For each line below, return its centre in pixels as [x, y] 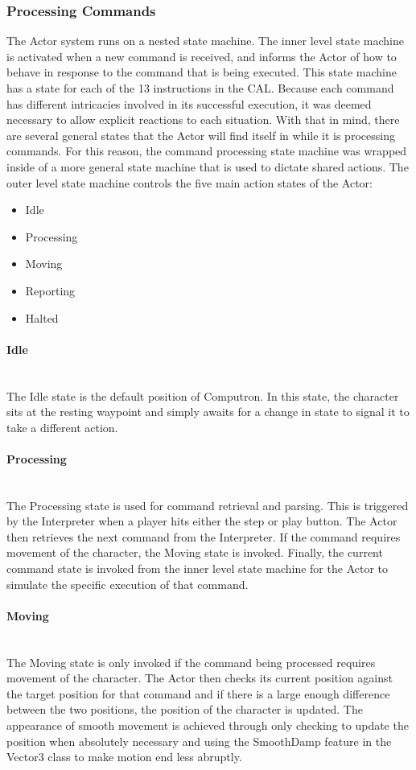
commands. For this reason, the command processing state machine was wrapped [207, 151]
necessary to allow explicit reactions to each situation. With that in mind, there [203, 119]
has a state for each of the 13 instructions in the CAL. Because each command [200, 88]
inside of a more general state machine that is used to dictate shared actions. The [208, 166]
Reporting [50, 290]
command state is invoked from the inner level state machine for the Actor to [197, 568]
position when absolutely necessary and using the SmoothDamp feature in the [199, 741]
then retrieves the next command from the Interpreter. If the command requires [204, 536]
